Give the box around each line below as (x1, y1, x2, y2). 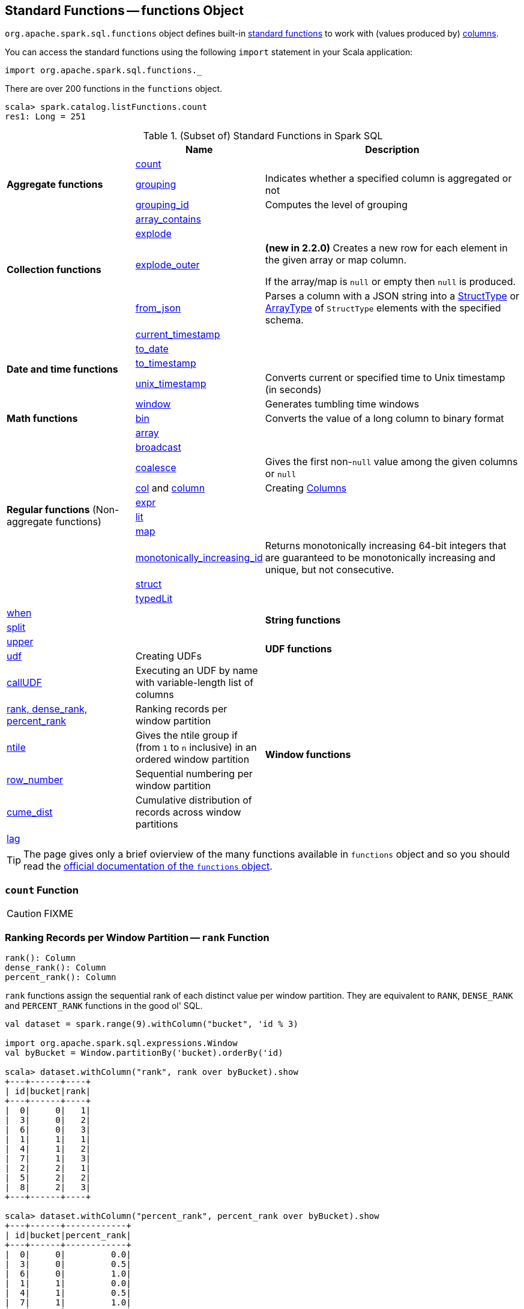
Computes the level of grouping (265, 199, 408, 211)
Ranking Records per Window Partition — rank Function (5, 931, 270, 943)
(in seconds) (265, 384, 322, 396)
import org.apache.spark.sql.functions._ (5, 65, 202, 76)
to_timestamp (135, 357, 196, 370)
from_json (135, 302, 181, 314)
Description (365, 143, 420, 156)
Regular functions (7, 504, 90, 516)
